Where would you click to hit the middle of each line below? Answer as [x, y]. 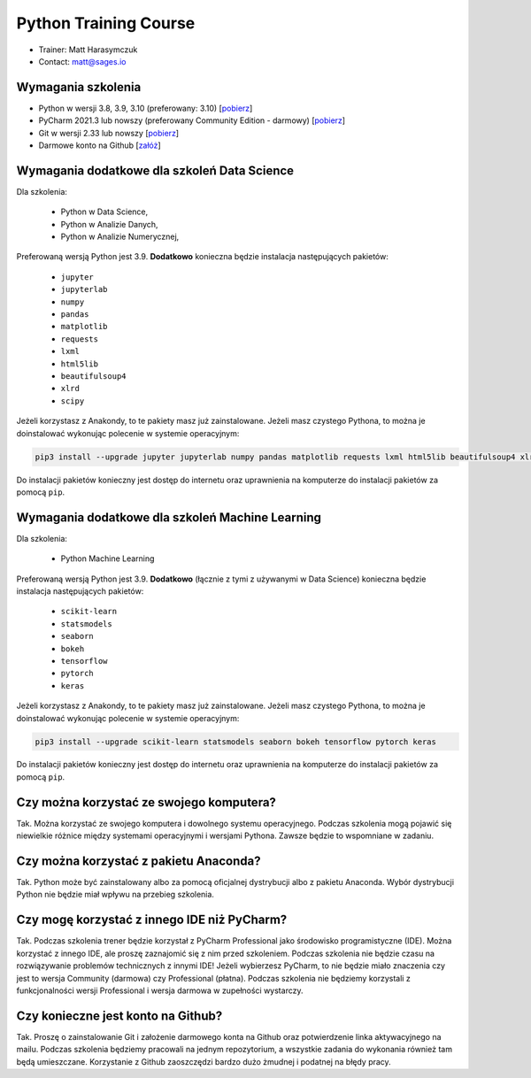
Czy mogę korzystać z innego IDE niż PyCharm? [152, 920]
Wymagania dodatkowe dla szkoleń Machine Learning [169, 517]
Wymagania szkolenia [79, 87]
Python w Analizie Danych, [109, 224]
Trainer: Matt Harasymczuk [88, 50]
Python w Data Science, [104, 212]
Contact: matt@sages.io [82, 61]
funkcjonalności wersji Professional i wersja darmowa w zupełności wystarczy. [160, 990]
